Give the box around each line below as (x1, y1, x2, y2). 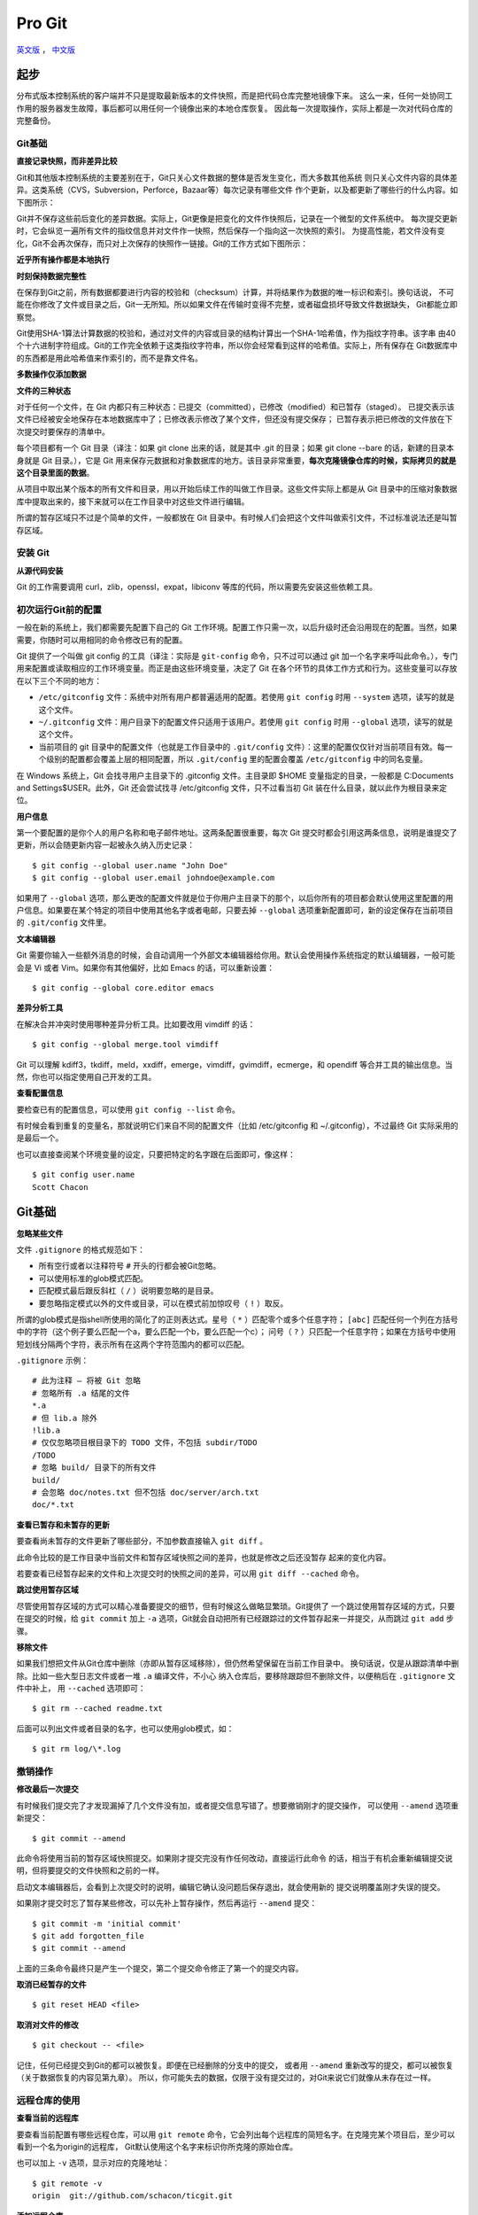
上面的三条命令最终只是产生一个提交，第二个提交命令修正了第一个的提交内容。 (16, 1962, 304, 1973)
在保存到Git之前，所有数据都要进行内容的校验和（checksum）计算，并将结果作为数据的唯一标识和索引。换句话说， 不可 (16, 286, 455, 297)
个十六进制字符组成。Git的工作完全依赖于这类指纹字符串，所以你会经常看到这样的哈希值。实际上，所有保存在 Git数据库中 (16, 340, 458, 351)
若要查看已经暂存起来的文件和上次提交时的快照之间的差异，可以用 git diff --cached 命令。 (16, 1568, 365, 1579)
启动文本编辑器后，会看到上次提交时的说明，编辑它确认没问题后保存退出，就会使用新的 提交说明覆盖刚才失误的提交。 (16, 1881, 445, 1892)
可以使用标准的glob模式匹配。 (38, 1272, 148, 1284)
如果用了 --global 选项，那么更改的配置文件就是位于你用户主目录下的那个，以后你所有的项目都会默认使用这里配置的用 (16, 892, 454, 903)
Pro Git (16, 13, 68, 33)
